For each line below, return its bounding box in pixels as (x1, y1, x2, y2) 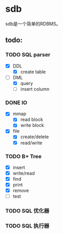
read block (20, 116, 44, 123)
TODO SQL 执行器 (5, 222, 50, 229)
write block (20, 122, 45, 129)
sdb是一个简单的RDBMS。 (5, 20, 61, 27)
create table (20, 69, 46, 75)
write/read (12, 170, 35, 176)
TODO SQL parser (5, 51, 51, 58)
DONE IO (5, 99, 27, 106)
